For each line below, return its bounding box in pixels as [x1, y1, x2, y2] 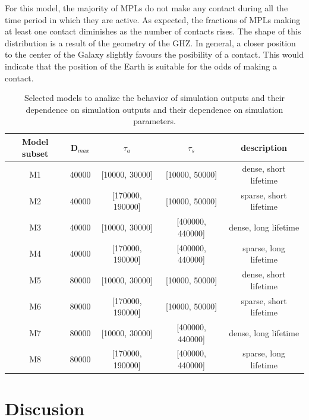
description [241, 141, 287, 153]
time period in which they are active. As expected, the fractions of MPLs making [5, 13, 301, 26]
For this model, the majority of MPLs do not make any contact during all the [5, 2, 288, 14]
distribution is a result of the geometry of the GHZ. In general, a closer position [5, 36, 296, 49]
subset [22, 147, 49, 159]
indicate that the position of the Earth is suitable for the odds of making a [5, 59, 277, 72]
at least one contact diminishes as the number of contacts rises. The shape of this [5, 25, 301, 37]
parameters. [133, 115, 176, 127]
